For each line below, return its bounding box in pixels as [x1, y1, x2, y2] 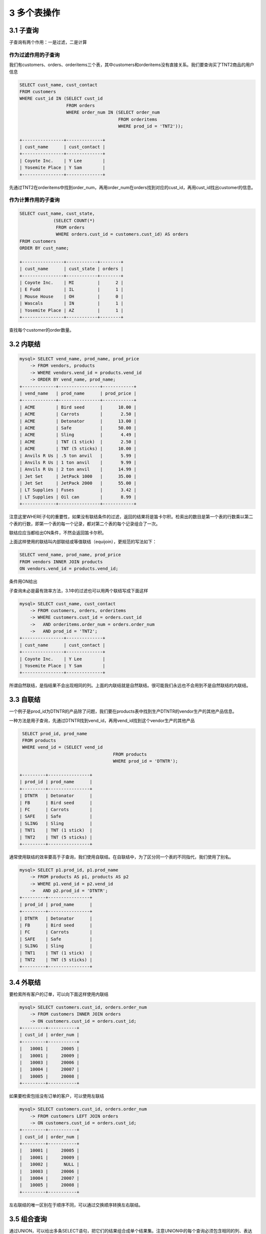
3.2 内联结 [9, 340, 41, 348]
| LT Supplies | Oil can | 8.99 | [19, 494, 136, 500]
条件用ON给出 [9, 578, 38, 584]
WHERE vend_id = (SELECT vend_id [22, 744, 103, 750]
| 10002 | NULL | [19, 1161, 80, 1167]
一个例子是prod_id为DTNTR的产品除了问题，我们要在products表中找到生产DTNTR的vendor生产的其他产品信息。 [9, 708, 237, 714]
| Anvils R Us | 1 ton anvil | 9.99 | [19, 460, 136, 465]
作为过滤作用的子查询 [9, 51, 60, 58]
